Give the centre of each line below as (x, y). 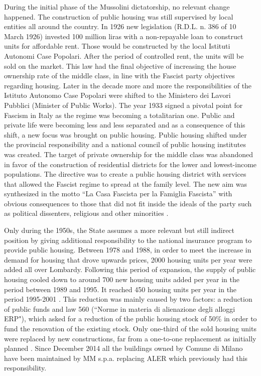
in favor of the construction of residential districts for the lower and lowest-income (130, 164)
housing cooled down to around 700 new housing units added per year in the (122, 279)
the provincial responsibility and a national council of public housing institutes (125, 144)
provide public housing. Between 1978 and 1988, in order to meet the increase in (128, 250)
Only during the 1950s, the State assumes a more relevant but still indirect (119, 230)
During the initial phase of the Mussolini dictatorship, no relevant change (117, 7)
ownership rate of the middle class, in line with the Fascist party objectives (119, 76)
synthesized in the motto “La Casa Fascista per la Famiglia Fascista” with (118, 194)
